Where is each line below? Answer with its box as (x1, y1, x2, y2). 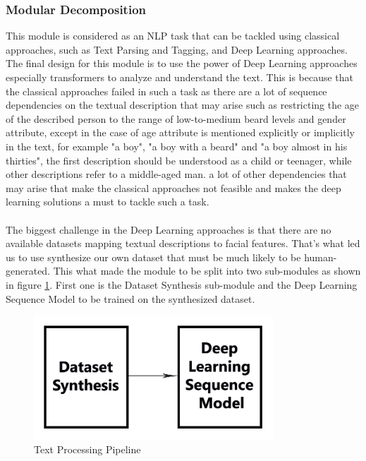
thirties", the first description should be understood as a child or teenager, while (6, 152, 352, 167)
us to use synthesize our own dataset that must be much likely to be (6, 249, 301, 264)
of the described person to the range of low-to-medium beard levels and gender (6, 111, 346, 126)
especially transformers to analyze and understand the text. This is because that (6, 70, 354, 84)
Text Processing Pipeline (34, 442, 141, 457)
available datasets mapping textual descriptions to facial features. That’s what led (6, 236, 360, 251)
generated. (6, 263, 51, 278)
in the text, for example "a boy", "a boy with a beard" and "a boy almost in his (6, 138, 348, 153)
